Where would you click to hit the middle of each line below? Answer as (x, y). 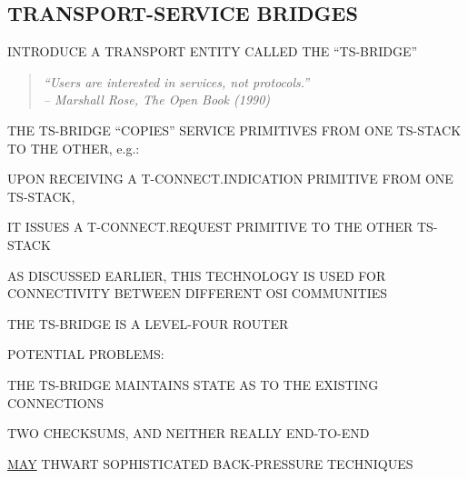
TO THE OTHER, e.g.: (74, 148)
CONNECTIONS (55, 402)
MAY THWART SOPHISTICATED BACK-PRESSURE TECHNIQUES (210, 463)
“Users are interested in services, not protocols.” (176, 81)
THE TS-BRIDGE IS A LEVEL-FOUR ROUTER (148, 323)
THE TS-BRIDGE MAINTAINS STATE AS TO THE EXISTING (193, 384)
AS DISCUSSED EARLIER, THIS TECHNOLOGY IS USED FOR (197, 275)
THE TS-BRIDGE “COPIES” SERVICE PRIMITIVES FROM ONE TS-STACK (234, 130)
